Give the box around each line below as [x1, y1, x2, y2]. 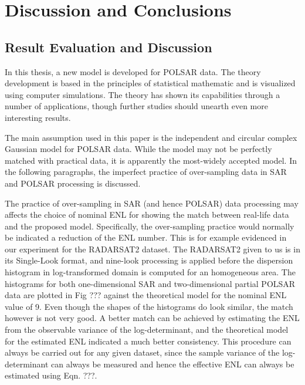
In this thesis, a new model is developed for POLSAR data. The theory [5, 65, 261, 77]
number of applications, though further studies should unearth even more [5, 100, 268, 112]
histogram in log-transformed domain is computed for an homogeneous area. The [5, 266, 296, 278]
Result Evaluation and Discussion [5, 38, 212, 56]
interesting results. [5, 111, 71, 123]
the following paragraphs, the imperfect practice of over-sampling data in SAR [5, 166, 287, 178]
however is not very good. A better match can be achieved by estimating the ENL [5, 312, 300, 324]
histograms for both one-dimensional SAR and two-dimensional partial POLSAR [5, 277, 296, 289]
